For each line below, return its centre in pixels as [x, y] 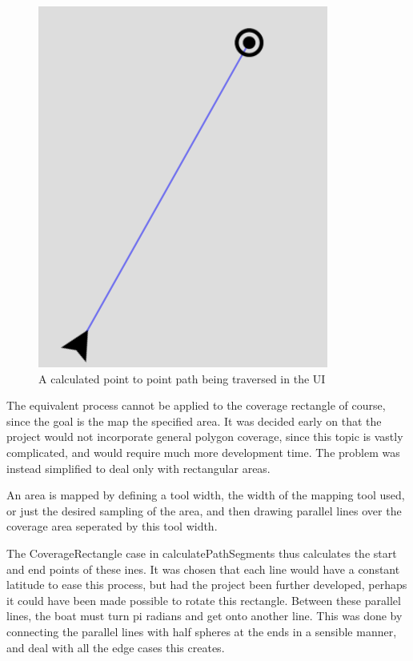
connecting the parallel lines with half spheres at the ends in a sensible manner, [202, 631]
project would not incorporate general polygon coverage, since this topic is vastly [205, 437]
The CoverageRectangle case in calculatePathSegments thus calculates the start [202, 553]
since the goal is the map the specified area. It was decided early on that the [194, 421]
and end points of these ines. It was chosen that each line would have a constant [203, 569]
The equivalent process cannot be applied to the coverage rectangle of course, [196, 405]
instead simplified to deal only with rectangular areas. [138, 468]
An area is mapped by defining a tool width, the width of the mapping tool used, [206, 495]
